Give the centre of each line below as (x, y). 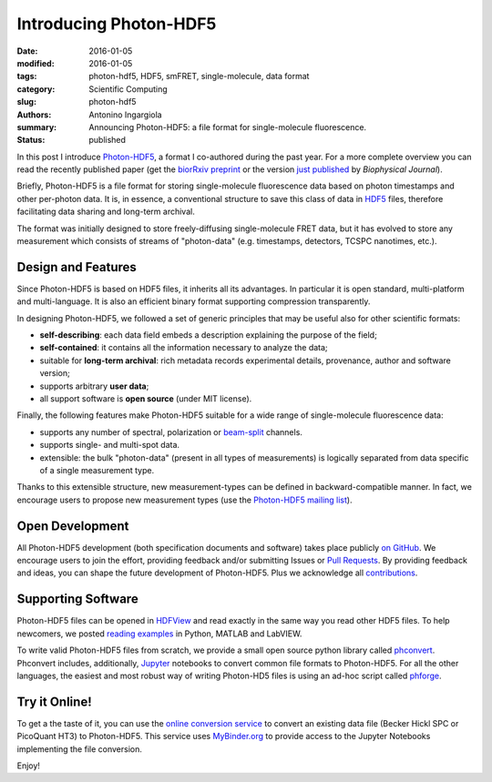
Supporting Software (77, 599)
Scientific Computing (128, 89)
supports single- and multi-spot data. (110, 445)
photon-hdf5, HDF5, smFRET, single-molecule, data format (199, 76)
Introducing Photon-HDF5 (117, 24)
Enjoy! (29, 766)
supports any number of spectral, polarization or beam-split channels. (171, 432)
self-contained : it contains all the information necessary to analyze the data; (184, 348)
